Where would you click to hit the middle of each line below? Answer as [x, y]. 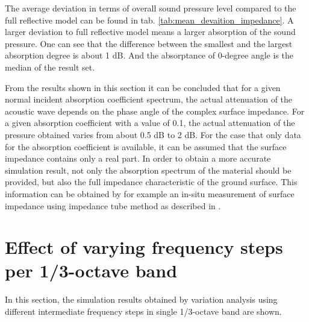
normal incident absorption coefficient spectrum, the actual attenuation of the [149, 99]
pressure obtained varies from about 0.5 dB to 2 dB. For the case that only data [153, 134]
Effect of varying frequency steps [144, 247]
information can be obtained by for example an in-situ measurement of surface [150, 193]
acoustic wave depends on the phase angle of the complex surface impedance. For [155, 111]
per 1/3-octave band [91, 270]
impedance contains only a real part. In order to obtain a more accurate [138, 158]
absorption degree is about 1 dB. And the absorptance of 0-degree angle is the [149, 55]
